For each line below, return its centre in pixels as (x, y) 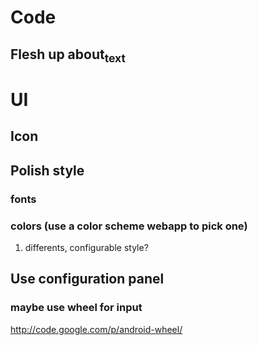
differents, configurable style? (86, 247)
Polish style (47, 170)
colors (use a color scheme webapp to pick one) (129, 226)
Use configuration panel (87, 279)
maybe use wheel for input (76, 308)
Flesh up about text (68, 55)
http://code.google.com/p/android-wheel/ (96, 329)
